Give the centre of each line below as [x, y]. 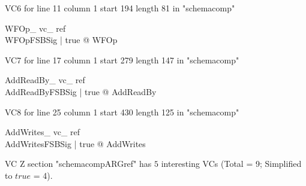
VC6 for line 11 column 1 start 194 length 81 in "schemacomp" [120, 8]
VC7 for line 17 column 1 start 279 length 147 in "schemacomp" [122, 60]
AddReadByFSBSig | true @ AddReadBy [81, 91]
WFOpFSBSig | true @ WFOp [61, 40]
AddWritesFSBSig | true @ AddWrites [75, 143]
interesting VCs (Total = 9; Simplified [231, 164]
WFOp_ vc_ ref [35, 28]
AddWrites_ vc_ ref [42, 132]
